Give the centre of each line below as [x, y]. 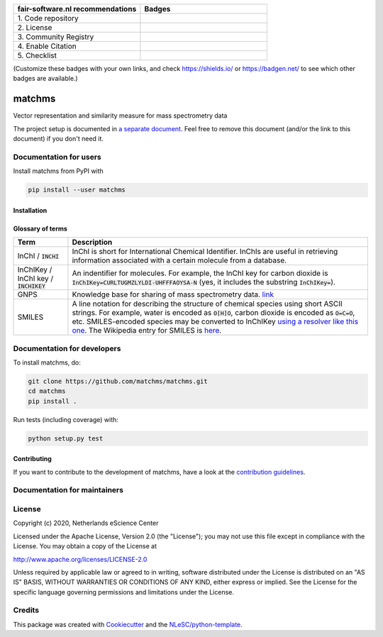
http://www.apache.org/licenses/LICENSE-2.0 [80, 559]
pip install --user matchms [77, 190]
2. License [35, 27]
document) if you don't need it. [59, 139]
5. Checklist [37, 55]
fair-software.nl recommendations [77, 9]
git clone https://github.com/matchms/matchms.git [118, 381]
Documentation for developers [67, 348]
